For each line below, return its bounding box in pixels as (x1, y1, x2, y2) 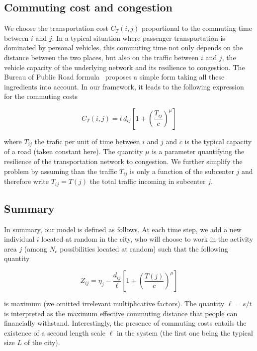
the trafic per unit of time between (34, 136, 140, 146)
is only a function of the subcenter (130, 166, 234, 176)
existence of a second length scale (4, 327, 105, 338)
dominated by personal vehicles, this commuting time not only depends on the (4, 42, 243, 53)
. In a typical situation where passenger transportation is (52, 32, 225, 43)
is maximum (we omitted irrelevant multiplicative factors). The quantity (4, 298, 225, 309)
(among (24, 243, 47, 254)
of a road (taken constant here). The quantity (4, 146, 143, 157)
